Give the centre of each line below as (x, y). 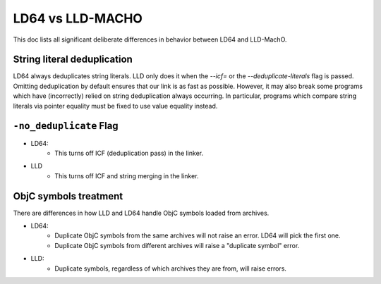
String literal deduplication (73, 60)
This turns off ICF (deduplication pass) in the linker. (129, 153)
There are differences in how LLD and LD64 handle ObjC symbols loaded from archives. (141, 213)
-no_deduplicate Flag (66, 126)
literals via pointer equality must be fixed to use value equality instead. (115, 106)
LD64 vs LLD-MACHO (78, 18)
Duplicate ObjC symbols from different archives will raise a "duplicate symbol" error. (177, 245)
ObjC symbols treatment (68, 196)
